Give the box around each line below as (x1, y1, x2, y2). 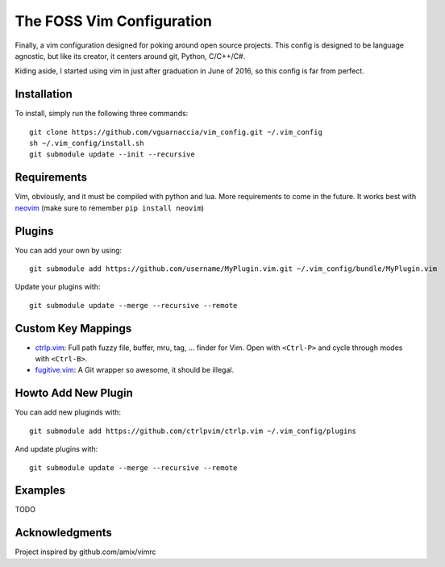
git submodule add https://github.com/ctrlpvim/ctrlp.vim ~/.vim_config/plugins (29, 426, 357, 436)
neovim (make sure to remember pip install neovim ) (15, 202, 205, 213)
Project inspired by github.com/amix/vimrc (15, 547, 156, 557)
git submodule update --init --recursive (29, 150, 195, 159)
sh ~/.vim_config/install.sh (29, 139, 144, 148)
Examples (15, 484, 66, 498)
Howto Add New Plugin (15, 386, 133, 400)
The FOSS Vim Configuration (15, 12, 213, 30)
